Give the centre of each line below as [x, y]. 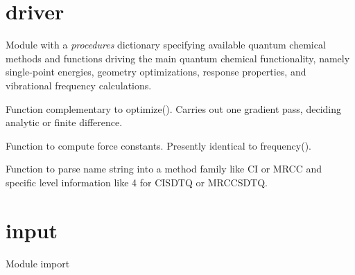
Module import [38, 263]
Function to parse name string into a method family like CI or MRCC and [164, 169]
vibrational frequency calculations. [79, 85]
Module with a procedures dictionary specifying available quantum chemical [166, 45]
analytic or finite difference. [64, 122]
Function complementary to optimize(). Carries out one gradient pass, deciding [173, 108]
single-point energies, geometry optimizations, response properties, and [156, 72]
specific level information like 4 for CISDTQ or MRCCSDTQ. [137, 182]
